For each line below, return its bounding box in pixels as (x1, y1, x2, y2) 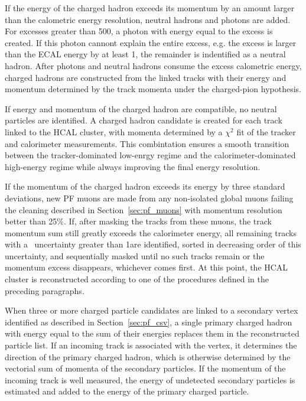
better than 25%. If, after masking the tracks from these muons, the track (5, 215, 272, 227)
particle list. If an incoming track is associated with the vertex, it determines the (5, 339, 297, 351)
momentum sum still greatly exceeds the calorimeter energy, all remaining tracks (5, 226, 297, 239)
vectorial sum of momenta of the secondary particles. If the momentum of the (5, 362, 286, 374)
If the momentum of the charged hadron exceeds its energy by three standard (5, 180, 285, 193)
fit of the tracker (236, 125, 296, 138)
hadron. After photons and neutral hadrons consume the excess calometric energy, (5, 59, 302, 71)
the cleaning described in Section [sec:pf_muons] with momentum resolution (5, 203, 282, 216)
